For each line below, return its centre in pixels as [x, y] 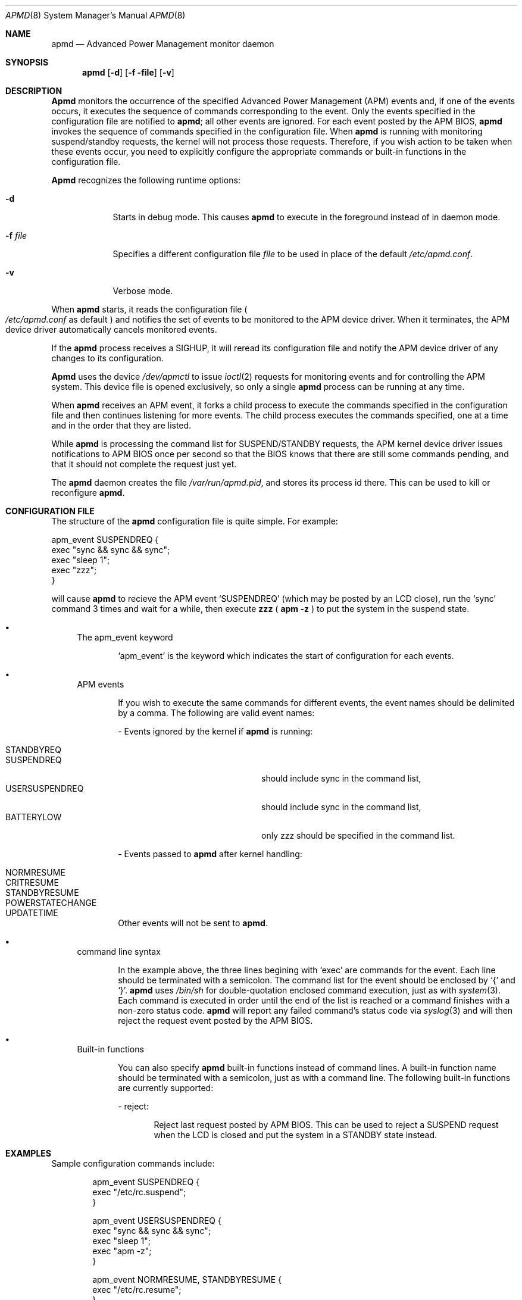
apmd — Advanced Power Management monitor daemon [163, 44]
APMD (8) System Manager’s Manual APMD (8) [96, 15]
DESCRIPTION [34, 91]
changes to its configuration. [107, 358]
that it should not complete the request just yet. [144, 464]
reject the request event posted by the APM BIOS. [215, 1021]
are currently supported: [166, 1088]
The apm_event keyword [125, 637]
